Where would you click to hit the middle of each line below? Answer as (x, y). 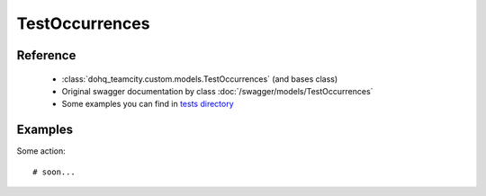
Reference (46, 55)
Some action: (41, 151)
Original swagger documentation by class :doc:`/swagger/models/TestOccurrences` (217, 91)
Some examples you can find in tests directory (148, 104)
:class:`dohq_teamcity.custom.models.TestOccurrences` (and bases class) (200, 79)
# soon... (54, 172)
